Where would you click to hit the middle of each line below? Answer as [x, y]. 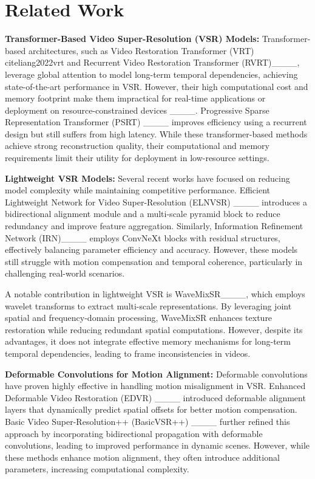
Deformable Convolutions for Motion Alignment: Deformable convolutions [156, 374]
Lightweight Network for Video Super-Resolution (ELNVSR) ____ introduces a [156, 202]
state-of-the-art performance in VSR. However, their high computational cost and [157, 86]
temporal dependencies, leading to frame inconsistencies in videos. [128, 353]
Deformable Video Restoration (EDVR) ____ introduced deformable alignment [155, 397]
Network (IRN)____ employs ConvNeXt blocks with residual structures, [143, 237]
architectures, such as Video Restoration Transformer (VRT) [141, 50]
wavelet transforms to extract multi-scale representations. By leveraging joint [148, 305]
